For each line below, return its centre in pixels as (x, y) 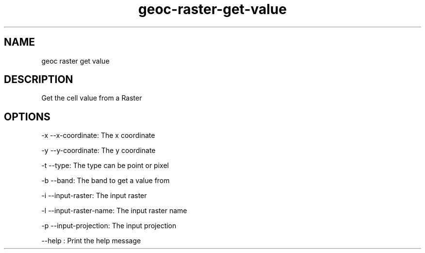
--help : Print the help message (91, 241)
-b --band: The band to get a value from (106, 181)
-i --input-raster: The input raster (94, 196)
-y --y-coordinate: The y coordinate (98, 151)
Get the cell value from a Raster (92, 98)
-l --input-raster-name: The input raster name (114, 211)
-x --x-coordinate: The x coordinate (98, 135)
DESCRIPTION (39, 80)
